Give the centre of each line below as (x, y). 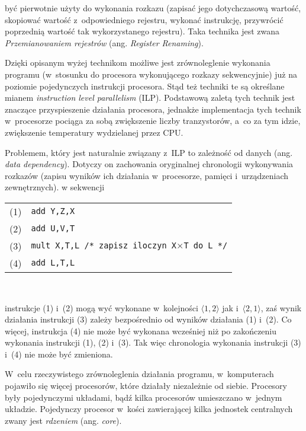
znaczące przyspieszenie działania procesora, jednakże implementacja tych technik (153, 109)
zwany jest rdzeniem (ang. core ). (63, 420)
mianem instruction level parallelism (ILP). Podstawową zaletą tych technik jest (150, 98)
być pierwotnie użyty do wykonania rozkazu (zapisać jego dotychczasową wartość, (153, 8)
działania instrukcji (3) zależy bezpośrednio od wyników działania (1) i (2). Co (148, 319)
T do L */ (206, 246)
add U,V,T (53, 229)
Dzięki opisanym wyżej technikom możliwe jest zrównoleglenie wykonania (138, 63)
